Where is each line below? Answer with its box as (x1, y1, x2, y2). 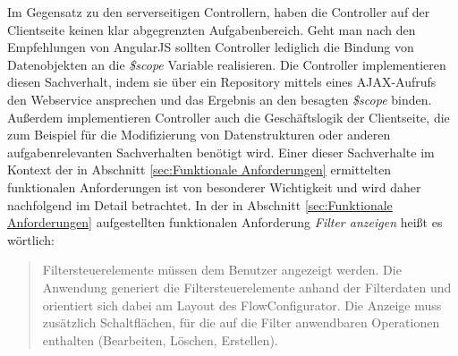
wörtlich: (7, 230, 55, 249)
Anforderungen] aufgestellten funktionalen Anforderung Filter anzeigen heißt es (7, 213, 443, 232)
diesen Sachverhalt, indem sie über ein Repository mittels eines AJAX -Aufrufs (7, 72, 437, 91)
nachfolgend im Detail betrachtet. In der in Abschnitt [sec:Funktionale (7, 195, 393, 214)
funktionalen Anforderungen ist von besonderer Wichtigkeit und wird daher (7, 177, 421, 196)
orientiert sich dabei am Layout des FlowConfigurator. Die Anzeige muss (42, 295, 442, 314)
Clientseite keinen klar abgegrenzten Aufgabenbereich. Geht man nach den (7, 20, 416, 38)
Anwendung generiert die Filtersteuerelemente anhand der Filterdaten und (42, 277, 452, 296)
